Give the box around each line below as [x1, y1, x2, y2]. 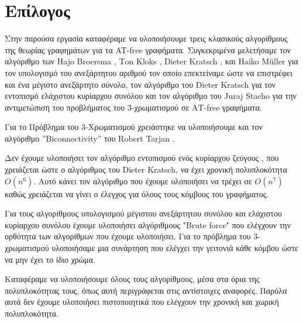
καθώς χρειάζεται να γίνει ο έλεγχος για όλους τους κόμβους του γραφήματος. [5, 187, 269, 200]
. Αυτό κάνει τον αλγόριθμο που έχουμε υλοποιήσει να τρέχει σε [33, 174, 252, 187]
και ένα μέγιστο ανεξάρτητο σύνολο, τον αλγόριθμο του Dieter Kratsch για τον [5, 78, 276, 90]
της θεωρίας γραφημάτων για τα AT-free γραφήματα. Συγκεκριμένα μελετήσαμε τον [5, 43, 291, 56]
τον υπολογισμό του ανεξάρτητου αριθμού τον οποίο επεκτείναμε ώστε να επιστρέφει [5, 66, 292, 78]
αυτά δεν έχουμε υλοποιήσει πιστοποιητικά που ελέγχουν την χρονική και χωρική [5, 295, 279, 308]
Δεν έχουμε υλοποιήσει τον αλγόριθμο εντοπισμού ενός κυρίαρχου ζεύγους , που [5, 152, 279, 164]
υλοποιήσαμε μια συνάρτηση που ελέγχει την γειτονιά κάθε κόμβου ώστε [51, 242, 298, 254]
